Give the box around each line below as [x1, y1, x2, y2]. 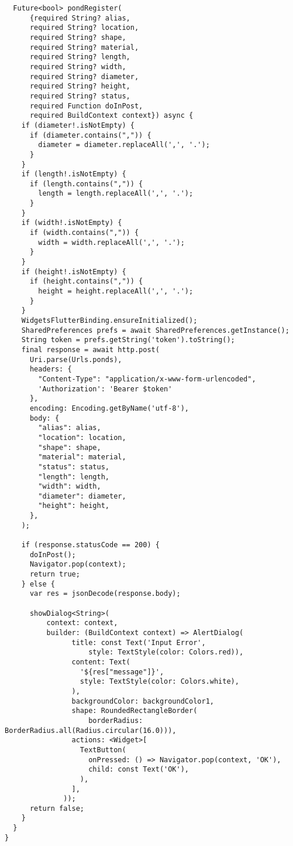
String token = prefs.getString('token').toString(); [21, 336, 235, 344]
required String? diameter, [29, 72, 139, 81]
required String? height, [29, 82, 130, 91]
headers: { [29, 365, 72, 374]
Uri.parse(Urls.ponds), [29, 355, 122, 364]
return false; [29, 804, 85, 813]
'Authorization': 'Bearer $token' [38, 384, 173, 393]
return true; [29, 570, 80, 579]
